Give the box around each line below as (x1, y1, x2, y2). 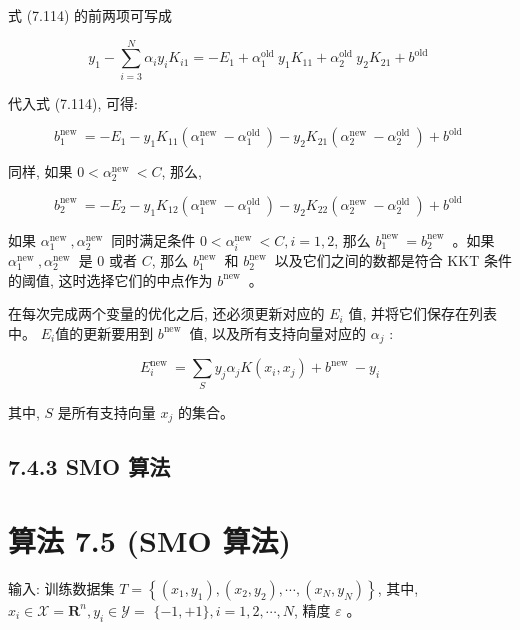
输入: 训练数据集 (8, 577, 115, 598)
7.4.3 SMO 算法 (8, 451, 171, 482)
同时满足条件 (111, 229, 196, 250)
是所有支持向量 (57, 401, 156, 422)
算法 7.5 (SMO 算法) (8, 520, 291, 561)
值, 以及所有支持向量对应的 (189, 322, 366, 343)
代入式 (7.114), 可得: (8, 92, 138, 113)
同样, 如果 (8, 161, 73, 182)
